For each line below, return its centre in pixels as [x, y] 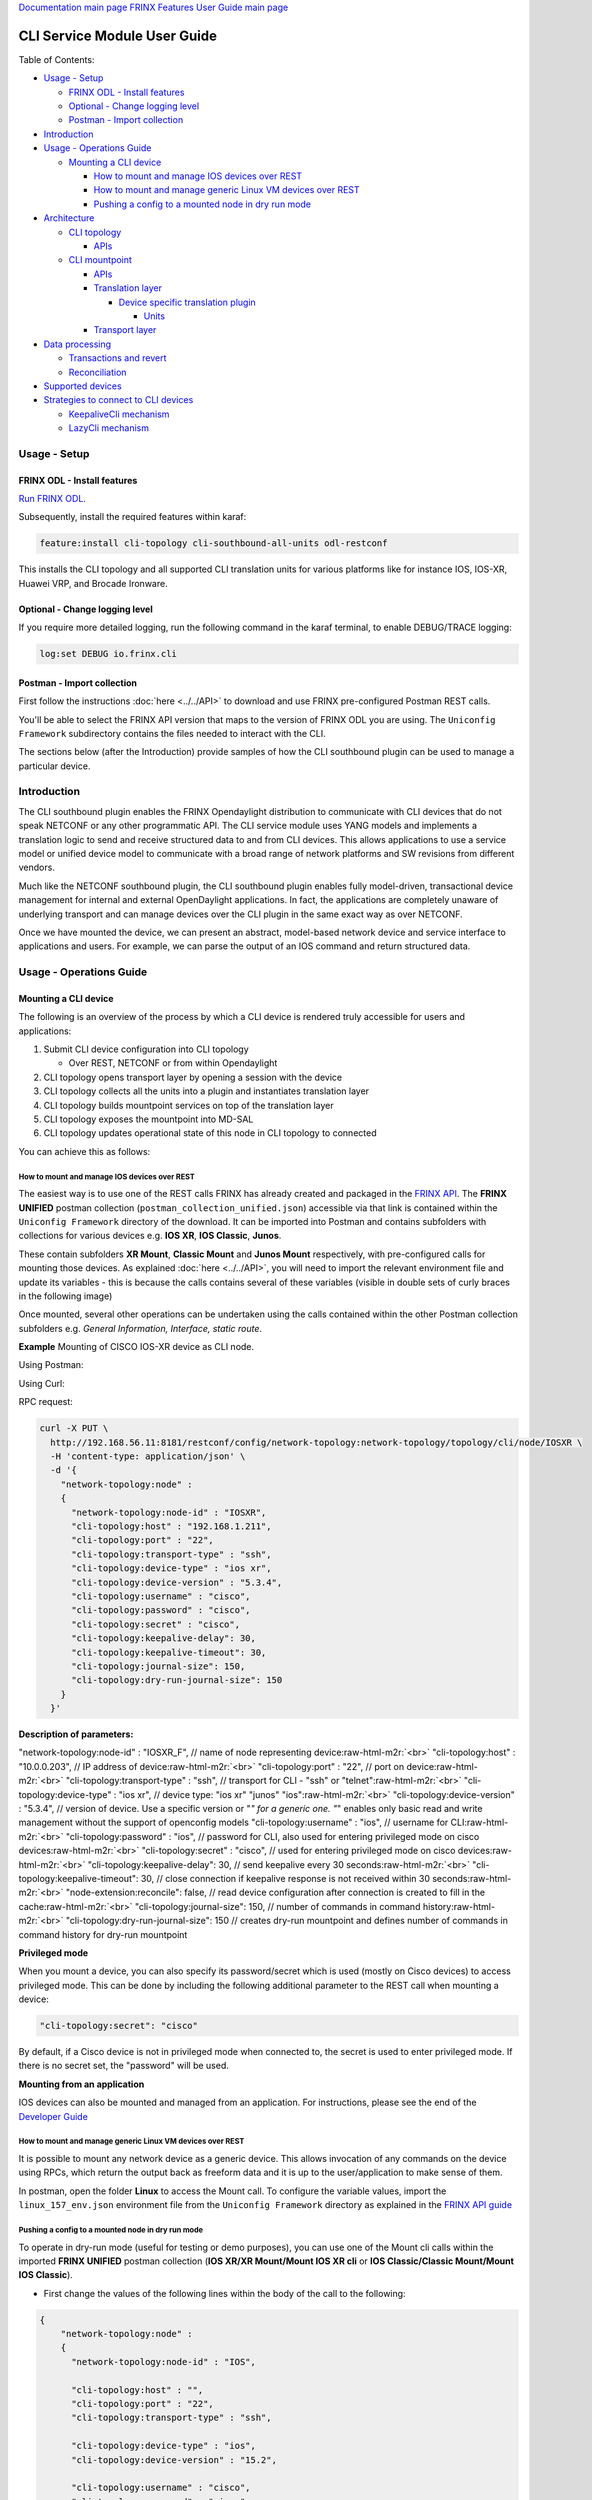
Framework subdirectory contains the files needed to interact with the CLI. [172, 733]
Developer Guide [53, 2116]
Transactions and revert [117, 358]
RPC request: [46, 1402]
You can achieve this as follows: [84, 1151]
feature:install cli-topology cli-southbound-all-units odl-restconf [213, 543]
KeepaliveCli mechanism [119, 414]
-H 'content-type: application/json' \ [148, 1456]
